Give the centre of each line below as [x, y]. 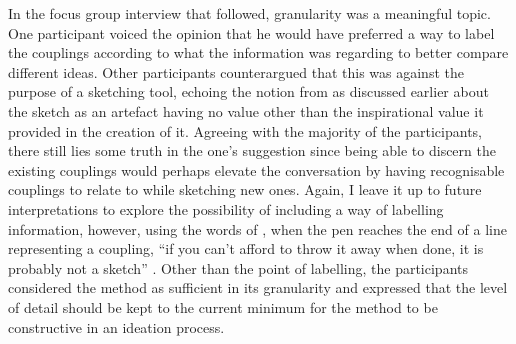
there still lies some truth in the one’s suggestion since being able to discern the [252, 150]
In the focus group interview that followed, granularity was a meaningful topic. [249, 13]
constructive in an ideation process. [116, 326]
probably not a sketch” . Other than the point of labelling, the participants [238, 267]
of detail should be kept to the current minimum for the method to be [223, 306]
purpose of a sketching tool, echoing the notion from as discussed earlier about [248, 91]
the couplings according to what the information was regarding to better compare [258, 52]
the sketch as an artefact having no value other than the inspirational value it [246, 110]
